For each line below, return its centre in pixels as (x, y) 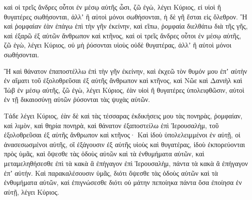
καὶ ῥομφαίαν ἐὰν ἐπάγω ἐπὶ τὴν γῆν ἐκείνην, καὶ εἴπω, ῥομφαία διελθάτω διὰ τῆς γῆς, (126, 26)
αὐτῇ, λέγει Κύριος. (32, 192)
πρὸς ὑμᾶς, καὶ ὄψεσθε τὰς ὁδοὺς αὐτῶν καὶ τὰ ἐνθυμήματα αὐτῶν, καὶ (104, 154)
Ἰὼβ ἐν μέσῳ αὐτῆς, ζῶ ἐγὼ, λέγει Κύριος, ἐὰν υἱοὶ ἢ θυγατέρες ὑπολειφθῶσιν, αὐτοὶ (124, 90)
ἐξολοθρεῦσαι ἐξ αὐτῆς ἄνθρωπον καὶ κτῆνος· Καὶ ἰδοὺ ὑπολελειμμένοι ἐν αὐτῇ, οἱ (122, 135)
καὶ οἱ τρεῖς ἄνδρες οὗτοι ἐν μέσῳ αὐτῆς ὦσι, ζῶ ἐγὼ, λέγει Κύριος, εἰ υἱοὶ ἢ (112, 7)
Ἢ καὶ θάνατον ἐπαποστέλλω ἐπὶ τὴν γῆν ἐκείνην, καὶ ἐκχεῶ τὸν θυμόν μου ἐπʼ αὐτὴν (126, 71)
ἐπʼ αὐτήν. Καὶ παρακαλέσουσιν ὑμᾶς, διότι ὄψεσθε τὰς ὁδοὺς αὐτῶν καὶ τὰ (111, 173)
